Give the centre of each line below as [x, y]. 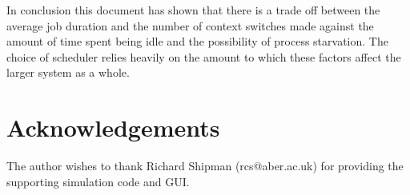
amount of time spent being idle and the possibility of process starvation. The [197, 41]
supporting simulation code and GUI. [98, 181]
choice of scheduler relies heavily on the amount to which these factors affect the [204, 56]
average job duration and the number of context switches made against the [190, 25]
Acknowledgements [113, 127]
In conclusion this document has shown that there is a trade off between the [193, 10]
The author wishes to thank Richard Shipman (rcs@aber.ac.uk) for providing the [205, 166]
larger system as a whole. [68, 72]
